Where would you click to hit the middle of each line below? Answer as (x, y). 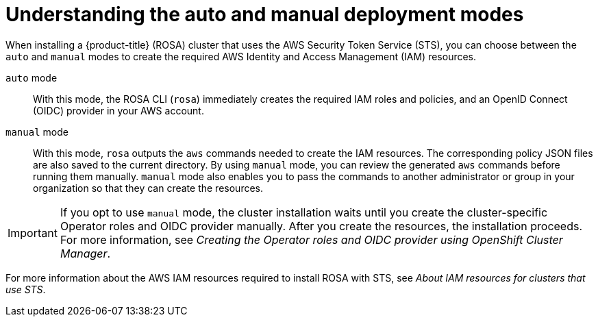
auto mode (32, 77)
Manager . (85, 253)
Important (33, 233)
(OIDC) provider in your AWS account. (119, 110)
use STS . (26, 289)
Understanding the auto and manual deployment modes (265, 14)
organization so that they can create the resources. (148, 188)
